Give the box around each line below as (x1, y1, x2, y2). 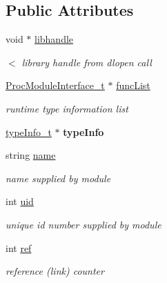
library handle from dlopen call (21, 55, 152, 69)
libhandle (35, 32, 74, 46)
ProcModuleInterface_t (6, 78, 105, 92)
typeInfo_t (6, 124, 52, 139)
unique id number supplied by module (6, 217, 161, 231)
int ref (6, 240, 32, 255)
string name (6, 148, 56, 162)
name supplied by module (6, 170, 111, 185)
